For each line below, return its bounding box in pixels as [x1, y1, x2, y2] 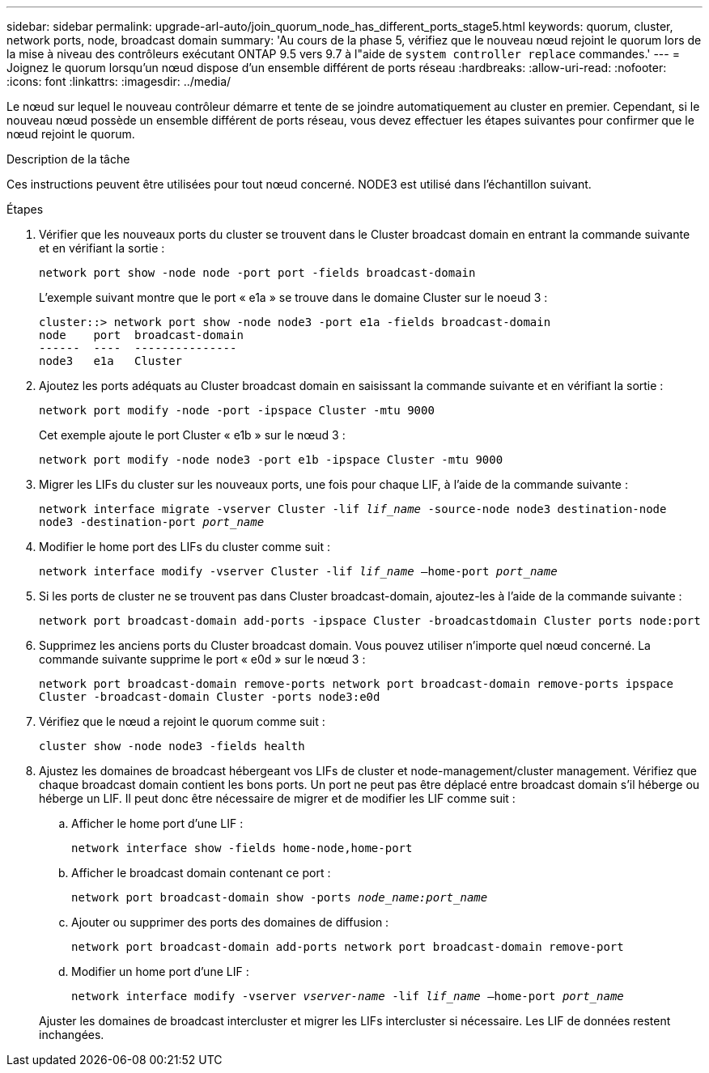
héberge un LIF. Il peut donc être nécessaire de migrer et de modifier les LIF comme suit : [39, 791, 516, 805]
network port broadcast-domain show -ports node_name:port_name [71, 891, 488, 904]
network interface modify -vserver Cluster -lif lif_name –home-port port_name [39, 565, 558, 578]
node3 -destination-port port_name [39, 515, 265, 528]
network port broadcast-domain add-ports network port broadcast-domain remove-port [71, 940, 624, 953]
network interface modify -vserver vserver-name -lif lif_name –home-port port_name [71, 990, 624, 1003]
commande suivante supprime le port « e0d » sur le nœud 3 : [39, 652, 366, 666]
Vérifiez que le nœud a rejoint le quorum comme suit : [39, 715, 325, 728]
